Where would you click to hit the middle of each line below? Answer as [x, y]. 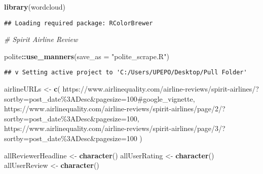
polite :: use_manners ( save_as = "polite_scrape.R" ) [87, 56]
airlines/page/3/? [198, 128]
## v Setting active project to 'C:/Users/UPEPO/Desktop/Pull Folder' [126, 73]
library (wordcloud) [35, 7]
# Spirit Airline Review [41, 39]
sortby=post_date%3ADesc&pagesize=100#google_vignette [99, 98]
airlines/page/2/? [198, 108]
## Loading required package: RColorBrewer [79, 23]
